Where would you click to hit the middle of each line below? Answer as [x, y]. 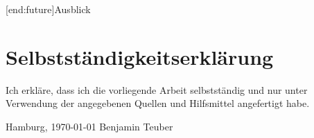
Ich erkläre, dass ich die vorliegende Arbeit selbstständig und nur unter [157, 89]
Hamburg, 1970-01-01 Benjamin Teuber [89, 126]
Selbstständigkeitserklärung [140, 56]
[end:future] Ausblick [48, 9]
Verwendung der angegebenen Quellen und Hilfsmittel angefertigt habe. [158, 103]
